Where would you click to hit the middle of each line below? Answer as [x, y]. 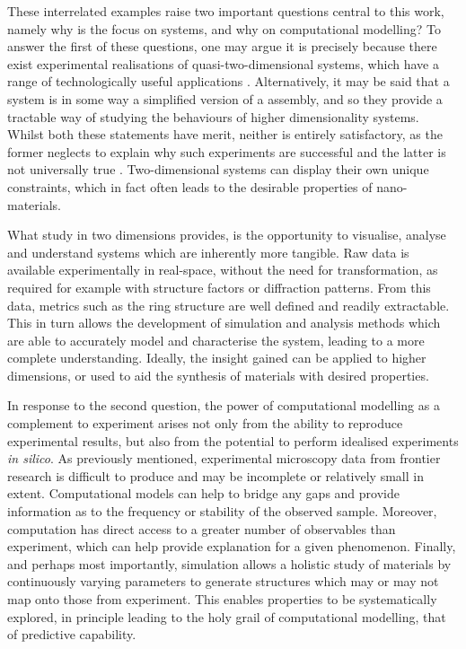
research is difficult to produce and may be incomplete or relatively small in [215, 475]
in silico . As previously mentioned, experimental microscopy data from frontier [224, 458]
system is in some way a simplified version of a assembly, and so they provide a [225, 98]
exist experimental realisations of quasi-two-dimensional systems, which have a [223, 63]
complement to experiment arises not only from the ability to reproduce [205, 423]
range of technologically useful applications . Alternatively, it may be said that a [229, 81]
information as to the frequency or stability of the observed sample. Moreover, [222, 511]
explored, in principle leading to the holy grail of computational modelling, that [227, 616]
